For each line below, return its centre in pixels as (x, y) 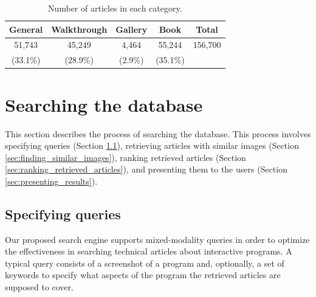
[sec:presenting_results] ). (51, 181)
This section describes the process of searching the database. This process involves (158, 133)
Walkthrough (79, 29)
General (26, 29)
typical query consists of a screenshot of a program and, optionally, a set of (145, 263)
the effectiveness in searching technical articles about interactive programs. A (149, 251)
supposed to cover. (39, 287)
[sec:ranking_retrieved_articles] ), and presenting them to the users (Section (146, 169)
